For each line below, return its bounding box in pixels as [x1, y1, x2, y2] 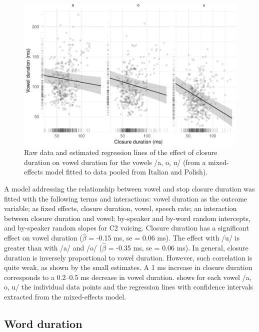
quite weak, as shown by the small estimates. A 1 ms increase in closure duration [4, 262, 252, 272]
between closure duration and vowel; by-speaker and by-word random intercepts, [4, 212, 250, 223]
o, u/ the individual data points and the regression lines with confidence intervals [4, 281, 253, 292]
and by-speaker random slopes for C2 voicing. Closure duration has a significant [4, 222, 249, 233]
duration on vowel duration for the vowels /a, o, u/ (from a [24, 156, 206, 167]
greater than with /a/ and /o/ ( [4, 242, 102, 253]
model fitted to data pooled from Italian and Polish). [45, 166, 208, 177]
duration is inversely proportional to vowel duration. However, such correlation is [4, 252, 252, 262]
